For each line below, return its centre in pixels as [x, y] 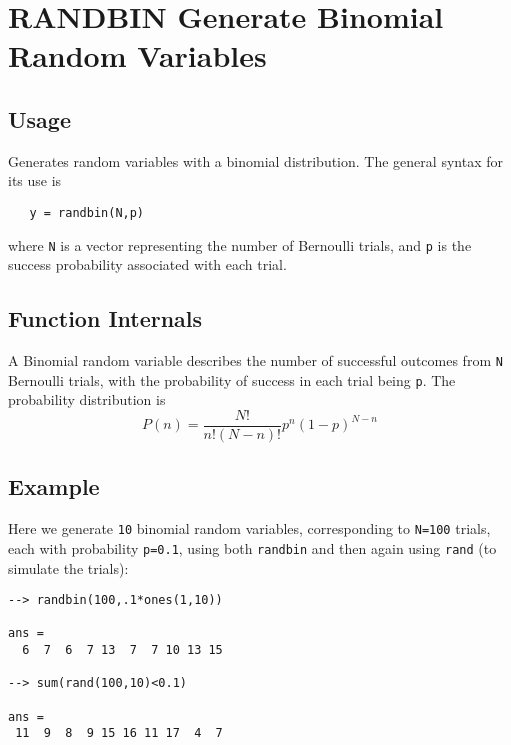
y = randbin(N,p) [87, 212]
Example [54, 486]
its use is [35, 180]
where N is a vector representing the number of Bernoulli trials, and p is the [240, 244]
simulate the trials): [68, 567]
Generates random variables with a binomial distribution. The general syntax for [255, 160]
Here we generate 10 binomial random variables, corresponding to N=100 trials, [249, 528]
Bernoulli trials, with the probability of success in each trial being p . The [232, 379]
